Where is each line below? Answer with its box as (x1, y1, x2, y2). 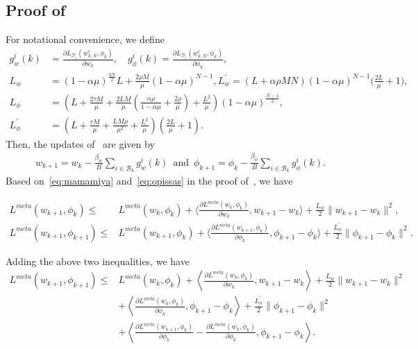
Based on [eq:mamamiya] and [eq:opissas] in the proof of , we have (6, 173, 293, 187)
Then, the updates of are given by (6, 136, 155, 151)
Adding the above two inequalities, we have (6, 253, 190, 268)
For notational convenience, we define (6, 32, 165, 46)
